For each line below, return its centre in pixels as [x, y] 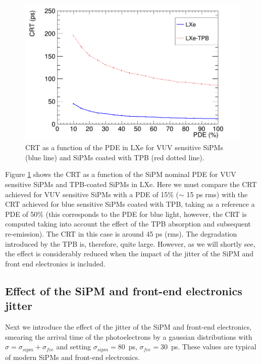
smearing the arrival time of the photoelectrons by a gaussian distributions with [129, 336]
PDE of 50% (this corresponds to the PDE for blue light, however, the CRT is [126, 214]
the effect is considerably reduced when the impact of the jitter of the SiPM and [129, 254]
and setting [74, 347]
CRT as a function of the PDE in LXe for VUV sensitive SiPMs [124, 147]
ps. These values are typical [214, 347]
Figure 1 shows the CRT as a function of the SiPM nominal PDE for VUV [121, 174]
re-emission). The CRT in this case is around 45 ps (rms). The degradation [121, 233]
